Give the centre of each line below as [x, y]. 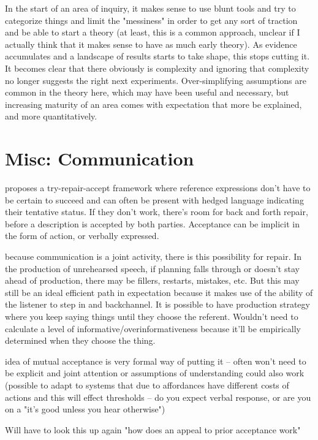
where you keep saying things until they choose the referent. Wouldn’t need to [152, 316]
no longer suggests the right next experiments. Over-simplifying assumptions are [156, 80]
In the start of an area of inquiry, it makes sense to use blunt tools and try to [150, 8]
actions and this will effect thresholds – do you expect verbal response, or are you [158, 397]
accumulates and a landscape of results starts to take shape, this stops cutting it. [157, 56]
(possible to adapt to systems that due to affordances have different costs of [147, 385]
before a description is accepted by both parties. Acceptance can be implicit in [152, 223]
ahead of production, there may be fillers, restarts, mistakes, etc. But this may [152, 280]
